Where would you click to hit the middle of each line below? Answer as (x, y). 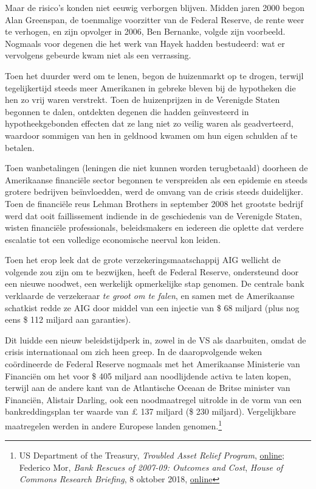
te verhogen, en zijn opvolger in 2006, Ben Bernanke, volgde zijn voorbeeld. (145, 31)
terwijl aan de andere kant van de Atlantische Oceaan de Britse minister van (148, 388)
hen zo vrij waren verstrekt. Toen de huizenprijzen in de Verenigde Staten (143, 100)
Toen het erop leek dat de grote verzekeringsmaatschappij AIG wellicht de (143, 260)
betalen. (20, 147)
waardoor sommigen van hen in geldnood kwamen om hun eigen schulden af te (151, 135)
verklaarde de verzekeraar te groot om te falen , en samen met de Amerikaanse (150, 296)
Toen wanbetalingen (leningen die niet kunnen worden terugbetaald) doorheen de (156, 168)
